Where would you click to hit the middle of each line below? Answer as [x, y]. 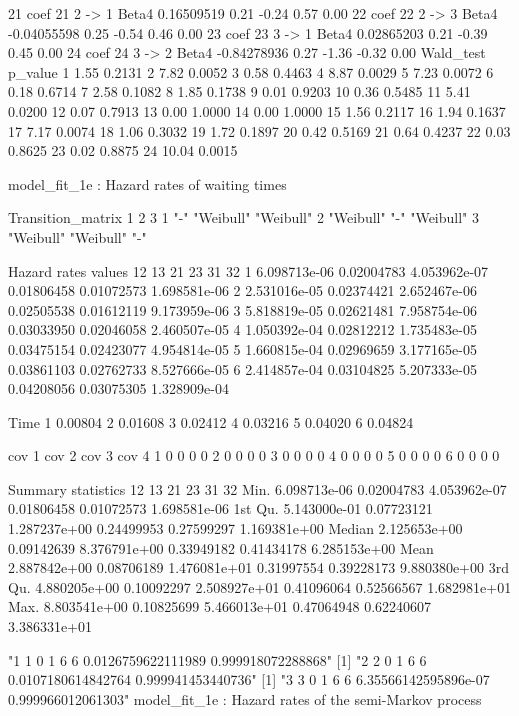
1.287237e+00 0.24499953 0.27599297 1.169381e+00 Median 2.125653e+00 [235, 528]
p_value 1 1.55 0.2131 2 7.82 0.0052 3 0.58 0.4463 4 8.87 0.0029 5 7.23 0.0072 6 [251, 71]
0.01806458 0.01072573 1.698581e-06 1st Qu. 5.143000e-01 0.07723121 [220, 508]
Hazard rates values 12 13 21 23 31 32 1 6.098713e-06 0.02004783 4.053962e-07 [248, 270]
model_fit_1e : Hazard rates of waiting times [147, 183]
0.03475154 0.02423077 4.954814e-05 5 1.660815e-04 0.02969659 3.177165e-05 [242, 348]
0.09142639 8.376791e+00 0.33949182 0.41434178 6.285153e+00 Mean [221, 547]
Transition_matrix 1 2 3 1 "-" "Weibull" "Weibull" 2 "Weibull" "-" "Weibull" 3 [243, 217]
